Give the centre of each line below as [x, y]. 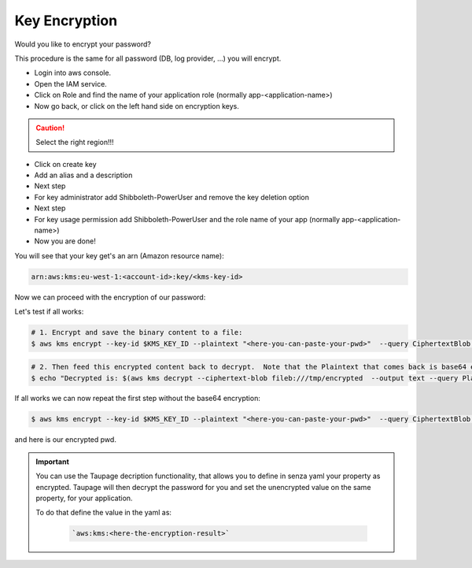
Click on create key [66, 164]
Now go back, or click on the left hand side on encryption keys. [137, 106]
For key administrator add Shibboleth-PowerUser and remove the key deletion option [172, 197]
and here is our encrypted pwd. [66, 440]
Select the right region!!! [75, 143]
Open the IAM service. [71, 84]
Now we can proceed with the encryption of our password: [110, 297]
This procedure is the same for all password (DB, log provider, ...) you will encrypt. [148, 58]
